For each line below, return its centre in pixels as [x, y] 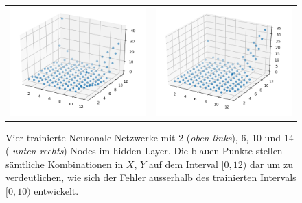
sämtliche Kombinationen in [65, 164]
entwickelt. [56, 190]
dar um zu [271, 164]
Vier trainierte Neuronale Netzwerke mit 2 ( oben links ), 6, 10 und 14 [150, 137]
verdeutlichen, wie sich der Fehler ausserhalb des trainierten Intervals [151, 177]
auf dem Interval [183, 164]
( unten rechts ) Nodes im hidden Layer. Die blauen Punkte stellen [144, 151]
